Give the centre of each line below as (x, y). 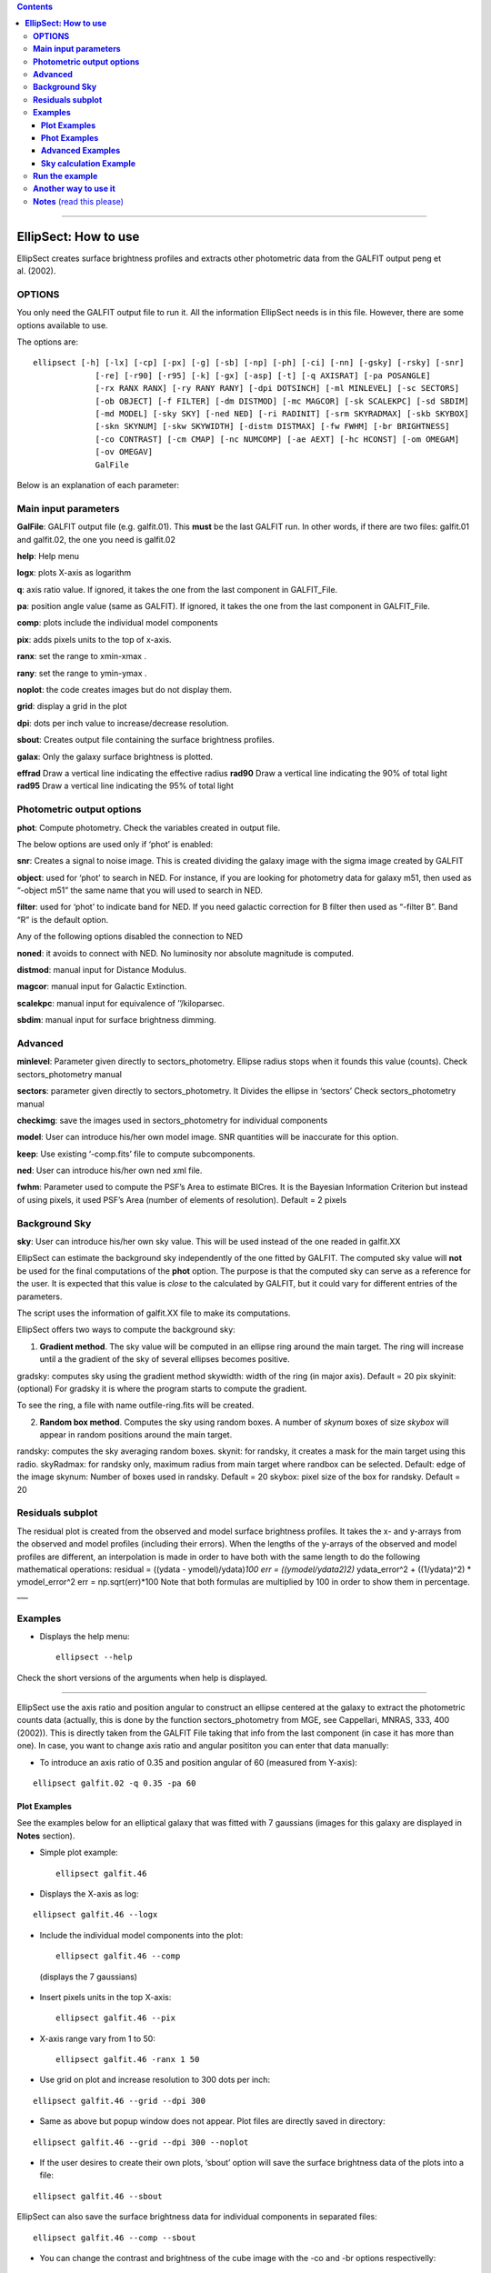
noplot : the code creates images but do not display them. (124, 690)
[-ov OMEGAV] (124, 452)
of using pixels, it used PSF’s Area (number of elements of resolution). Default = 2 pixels (182, 1199)
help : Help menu (48, 556)
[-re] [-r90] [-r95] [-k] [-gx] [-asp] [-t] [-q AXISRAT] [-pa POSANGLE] (263, 375)
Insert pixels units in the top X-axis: (105, 1997)
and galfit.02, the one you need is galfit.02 (96, 539)
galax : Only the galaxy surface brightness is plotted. (115, 756)
